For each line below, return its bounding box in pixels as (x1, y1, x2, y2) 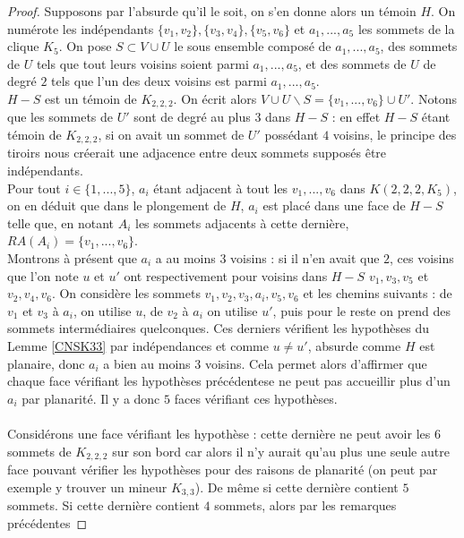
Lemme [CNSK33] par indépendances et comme (7, 337, 269, 354)
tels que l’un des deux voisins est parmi (51, 72, 267, 90)
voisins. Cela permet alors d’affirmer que (204, 354, 427, 372)
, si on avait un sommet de (98, 125, 245, 144)
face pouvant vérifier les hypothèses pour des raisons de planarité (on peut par (7, 460, 438, 479)
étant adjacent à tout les (153, 178, 288, 197)
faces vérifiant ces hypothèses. (174, 389, 338, 407)
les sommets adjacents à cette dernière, (135, 213, 349, 232)
